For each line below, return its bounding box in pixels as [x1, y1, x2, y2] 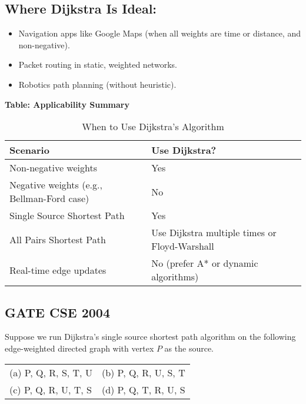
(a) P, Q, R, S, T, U [9, 365, 92, 379]
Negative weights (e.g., [9, 178, 102, 192]
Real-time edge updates [9, 263, 107, 277]
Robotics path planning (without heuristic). [18, 78, 177, 90]
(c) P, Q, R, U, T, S [9, 382, 92, 396]
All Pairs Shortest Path [9, 232, 106, 246]
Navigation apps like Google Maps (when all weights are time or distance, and [18, 27, 301, 39]
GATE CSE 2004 [5, 303, 111, 321]
